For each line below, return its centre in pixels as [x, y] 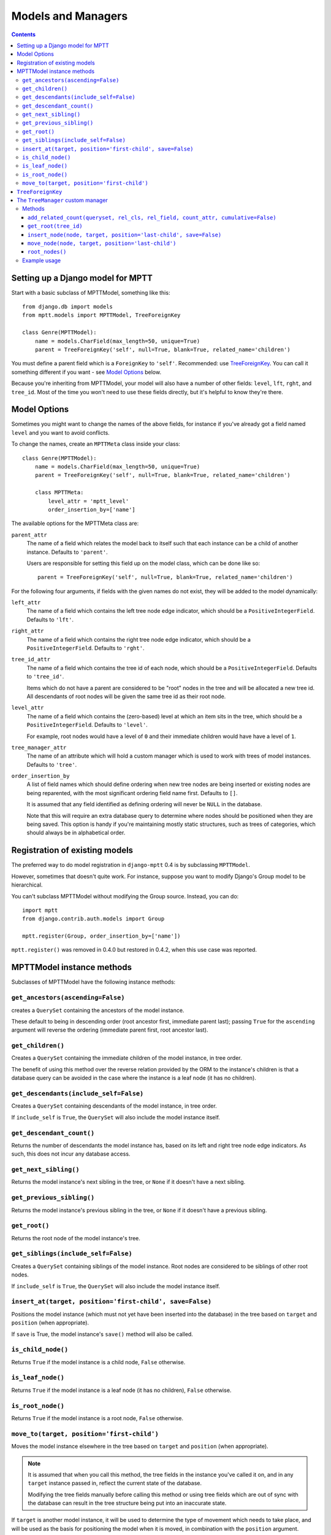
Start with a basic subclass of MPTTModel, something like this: [91, 292]
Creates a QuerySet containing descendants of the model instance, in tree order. [114, 1106]
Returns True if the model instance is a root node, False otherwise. [97, 1418]
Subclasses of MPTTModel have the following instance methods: [93, 982]
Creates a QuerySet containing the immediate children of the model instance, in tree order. [127, 1058]
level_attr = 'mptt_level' [89, 501]
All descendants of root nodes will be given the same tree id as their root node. [126, 696]
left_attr [26, 603]
